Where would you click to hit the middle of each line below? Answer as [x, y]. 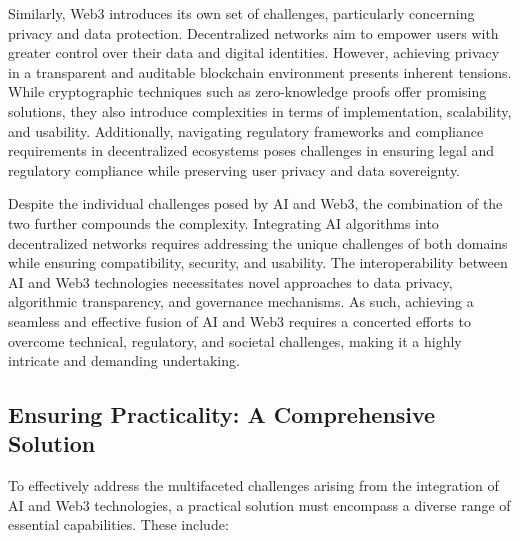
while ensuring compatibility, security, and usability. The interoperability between [258, 262]
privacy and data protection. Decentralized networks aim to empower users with [253, 32]
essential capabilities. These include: [118, 524]
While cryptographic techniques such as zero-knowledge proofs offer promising [247, 91]
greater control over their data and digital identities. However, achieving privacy [254, 52]
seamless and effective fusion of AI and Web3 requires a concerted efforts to [239, 320]
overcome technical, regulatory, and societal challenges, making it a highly [235, 340]
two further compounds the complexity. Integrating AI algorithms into [223, 222]
